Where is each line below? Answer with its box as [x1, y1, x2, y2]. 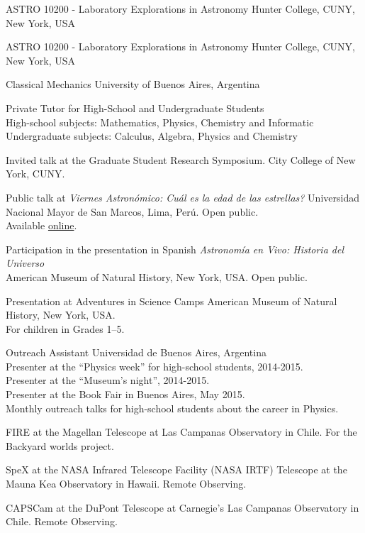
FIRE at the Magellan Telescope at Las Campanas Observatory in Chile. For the [6, 424, 357, 439]
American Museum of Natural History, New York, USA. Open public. [6, 269, 308, 284]
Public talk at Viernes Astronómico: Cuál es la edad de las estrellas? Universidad [6, 189, 359, 204]
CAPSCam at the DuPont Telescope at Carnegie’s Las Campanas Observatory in [6, 500, 359, 515]
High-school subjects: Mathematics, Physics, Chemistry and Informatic [6, 114, 314, 129]
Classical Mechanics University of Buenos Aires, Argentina [6, 77, 260, 92]
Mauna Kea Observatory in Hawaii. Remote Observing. [6, 476, 247, 491]
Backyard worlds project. [6, 438, 114, 453]
